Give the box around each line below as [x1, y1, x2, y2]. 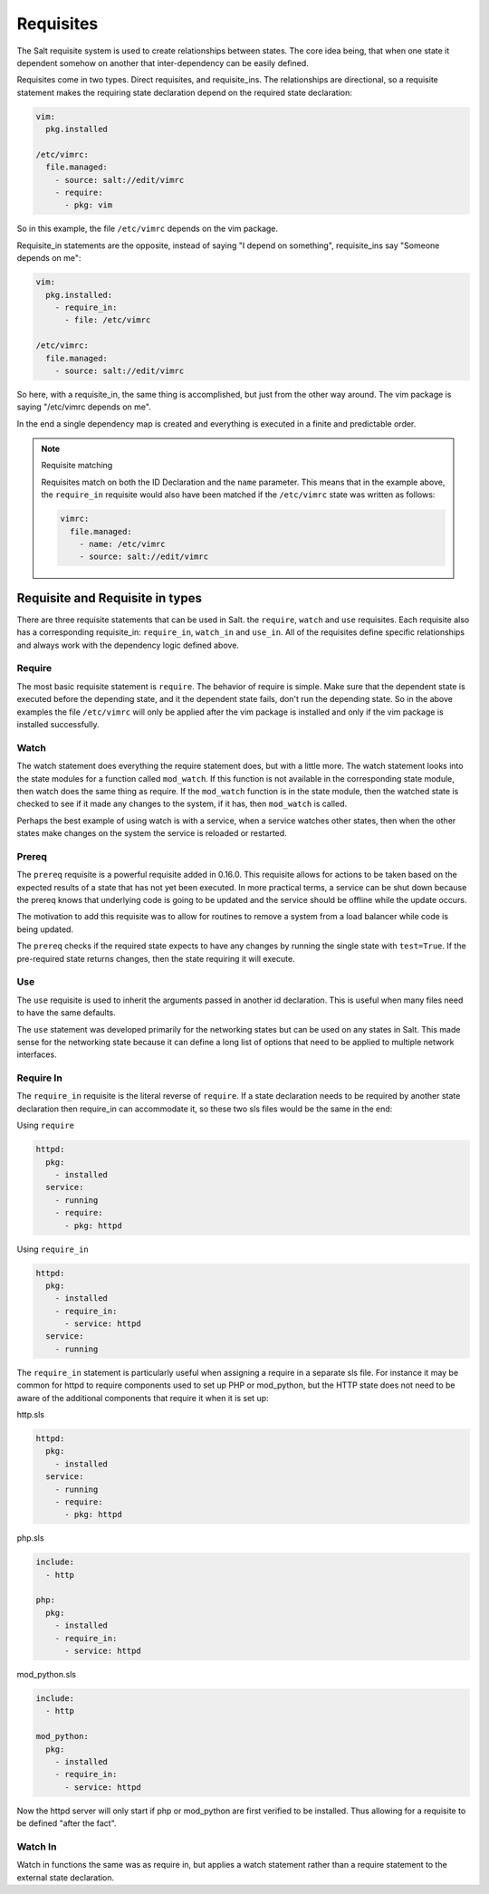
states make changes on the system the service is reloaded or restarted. [16, 828, 287, 839]
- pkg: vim [64, 200, 113, 210]
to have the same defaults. [16, 1007, 117, 1018]
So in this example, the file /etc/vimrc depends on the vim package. [16, 223, 279, 235]
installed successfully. [16, 719, 100, 729]
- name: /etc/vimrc [79, 539, 167, 550]
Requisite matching [41, 460, 113, 471]
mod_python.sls [16, 1669, 77, 1680]
